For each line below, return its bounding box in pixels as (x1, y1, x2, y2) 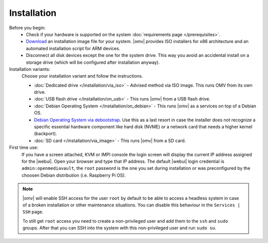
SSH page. (22, 209, 44, 215)
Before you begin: (9, 25, 46, 31)
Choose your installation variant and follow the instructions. (21, 73, 143, 79)
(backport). (34, 131, 57, 137)
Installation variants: (9, 66, 51, 72)
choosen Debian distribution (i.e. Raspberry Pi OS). (21, 172, 126, 178)
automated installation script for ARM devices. (26, 45, 121, 51)
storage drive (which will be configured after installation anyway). (26, 59, 160, 65)
